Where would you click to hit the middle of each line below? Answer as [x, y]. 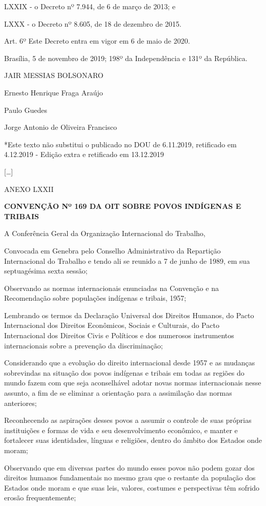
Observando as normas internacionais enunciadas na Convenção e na [111, 288]
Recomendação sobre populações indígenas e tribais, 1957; [95, 298]
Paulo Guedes [26, 110]
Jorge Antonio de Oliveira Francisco [60, 127]
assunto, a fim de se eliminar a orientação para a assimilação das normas [118, 393]
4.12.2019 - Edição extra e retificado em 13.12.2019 [84, 154]
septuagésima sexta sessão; [46, 271]
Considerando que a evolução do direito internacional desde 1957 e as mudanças [130, 363]
